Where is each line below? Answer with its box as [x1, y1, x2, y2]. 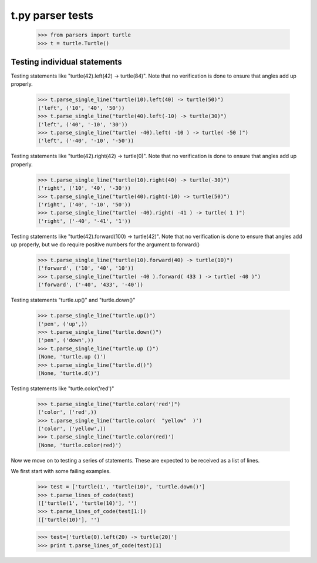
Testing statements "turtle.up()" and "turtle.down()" [11, 297, 136, 304]
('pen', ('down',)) [38, 337, 94, 344]
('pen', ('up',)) [38, 320, 88, 327]
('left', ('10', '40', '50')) [38, 105, 125, 111]
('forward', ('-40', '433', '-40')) [38, 281, 144, 288]
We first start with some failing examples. [11, 468, 111, 475]
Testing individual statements [11, 56, 123, 67]
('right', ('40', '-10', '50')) [38, 201, 131, 208]
